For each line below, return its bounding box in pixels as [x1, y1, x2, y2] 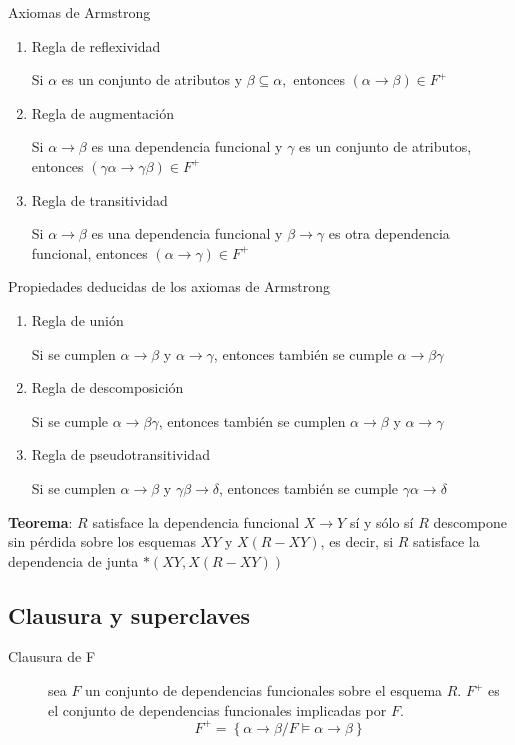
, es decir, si [320, 531, 394, 552]
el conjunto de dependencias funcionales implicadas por [48, 699, 387, 720]
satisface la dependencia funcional [92, 511, 300, 532]
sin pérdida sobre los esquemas [8, 531, 196, 552]
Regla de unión [31, 309, 124, 330]
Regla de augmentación [31, 102, 174, 123]
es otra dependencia [328, 223, 450, 244]
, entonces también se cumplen [158, 410, 346, 431]
